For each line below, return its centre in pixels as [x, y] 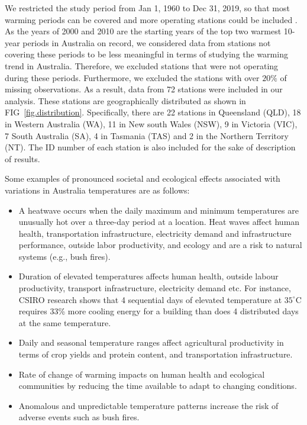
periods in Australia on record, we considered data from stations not [147, 42]
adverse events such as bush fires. [79, 417]
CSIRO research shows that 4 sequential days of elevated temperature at [150, 299]
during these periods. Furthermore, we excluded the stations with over [132, 77]
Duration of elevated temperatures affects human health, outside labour [148, 276]
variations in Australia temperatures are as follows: [97, 190]
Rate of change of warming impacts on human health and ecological [142, 374]
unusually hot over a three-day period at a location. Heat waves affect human [159, 222]
